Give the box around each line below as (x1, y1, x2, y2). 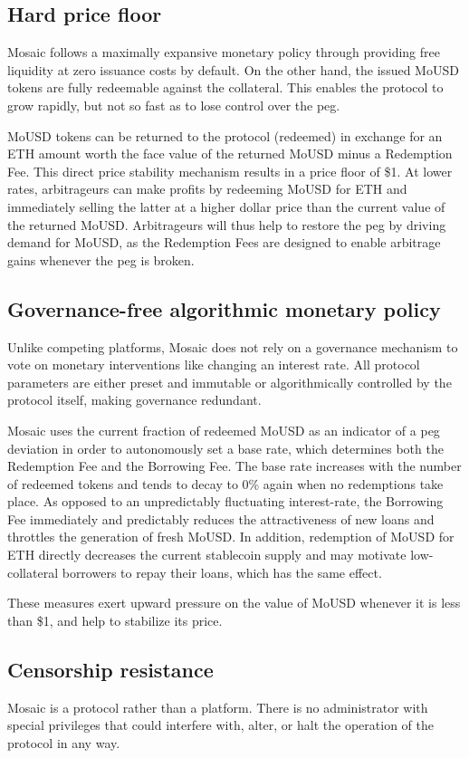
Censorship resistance (7, 655, 214, 683)
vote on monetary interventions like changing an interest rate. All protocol (7, 355, 420, 374)
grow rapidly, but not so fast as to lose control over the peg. (7, 95, 340, 114)
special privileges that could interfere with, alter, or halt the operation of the (7, 715, 434, 734)
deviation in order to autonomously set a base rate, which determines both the (7, 438, 444, 457)
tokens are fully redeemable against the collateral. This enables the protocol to (7, 78, 444, 97)
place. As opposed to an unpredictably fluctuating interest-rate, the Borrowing (7, 492, 444, 511)
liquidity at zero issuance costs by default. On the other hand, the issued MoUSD (7, 60, 459, 79)
